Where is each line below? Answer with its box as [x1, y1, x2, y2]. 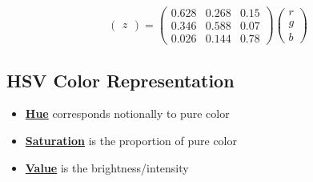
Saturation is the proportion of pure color [25, 131, 238, 148]
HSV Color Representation [6, 67, 235, 92]
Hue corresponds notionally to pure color [25, 105, 230, 122]
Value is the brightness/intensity [25, 159, 189, 176]
